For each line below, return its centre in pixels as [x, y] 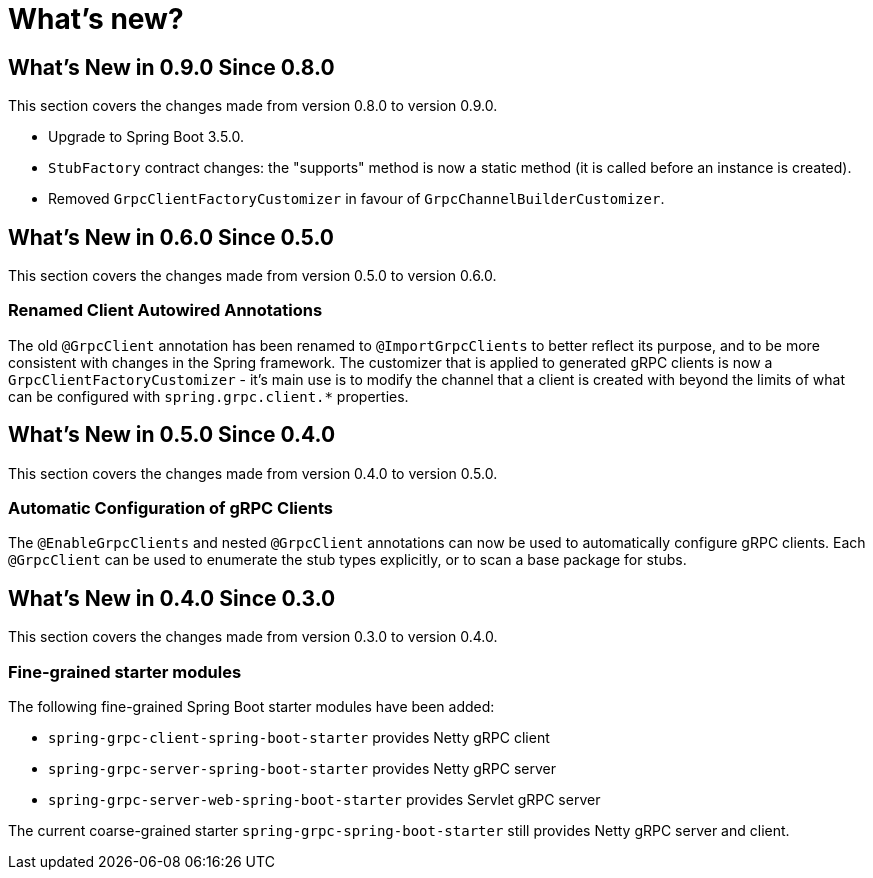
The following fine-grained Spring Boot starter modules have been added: [251, 706]
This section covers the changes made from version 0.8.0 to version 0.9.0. [253, 106]
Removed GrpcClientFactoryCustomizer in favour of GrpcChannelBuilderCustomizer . [356, 199]
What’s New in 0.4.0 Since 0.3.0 [172, 598]
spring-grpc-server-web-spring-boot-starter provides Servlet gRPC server [324, 799]
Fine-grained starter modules [125, 671]
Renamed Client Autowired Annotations [165, 310]
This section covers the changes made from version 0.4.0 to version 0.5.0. [253, 473]
